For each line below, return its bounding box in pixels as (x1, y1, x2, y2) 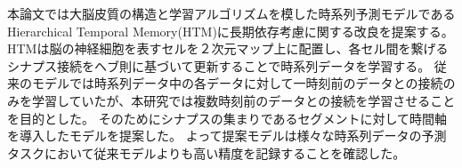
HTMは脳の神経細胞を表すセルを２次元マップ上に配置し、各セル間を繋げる (7, 39, 449, 58)
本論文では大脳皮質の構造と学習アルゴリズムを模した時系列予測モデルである (7, 4, 456, 22)
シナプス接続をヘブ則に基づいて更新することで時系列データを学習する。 (7, 56, 431, 75)
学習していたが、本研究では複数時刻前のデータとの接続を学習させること (31, 91, 456, 109)
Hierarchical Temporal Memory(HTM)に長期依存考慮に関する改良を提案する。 (7, 21, 454, 40)
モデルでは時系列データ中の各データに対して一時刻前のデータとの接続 (31, 74, 443, 92)
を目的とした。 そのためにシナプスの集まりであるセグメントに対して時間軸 (7, 108, 448, 127)
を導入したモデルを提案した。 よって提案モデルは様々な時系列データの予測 (7, 126, 447, 145)
